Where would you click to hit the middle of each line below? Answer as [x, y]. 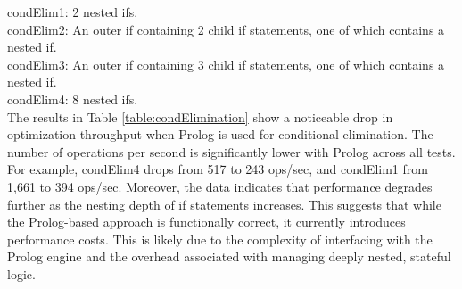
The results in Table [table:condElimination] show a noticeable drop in [200, 116]
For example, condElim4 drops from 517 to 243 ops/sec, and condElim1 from [218, 169]
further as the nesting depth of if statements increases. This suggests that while [224, 204]
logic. [21, 273]
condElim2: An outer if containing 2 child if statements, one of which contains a [226, 29]
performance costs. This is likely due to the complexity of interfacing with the [220, 239]
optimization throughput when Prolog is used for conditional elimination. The [220, 134]
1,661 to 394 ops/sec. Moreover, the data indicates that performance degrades [220, 186]
